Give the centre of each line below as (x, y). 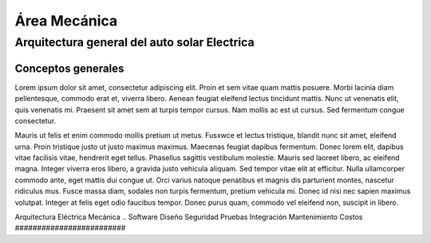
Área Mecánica (66, 21)
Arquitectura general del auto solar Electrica (134, 42)
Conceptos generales (69, 68)
